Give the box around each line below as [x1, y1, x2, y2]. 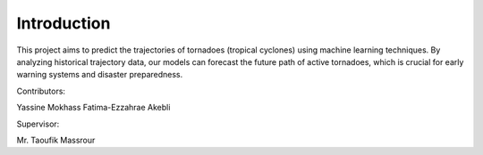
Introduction [16, 13, 111, 33]
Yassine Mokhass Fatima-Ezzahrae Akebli [16, 102, 171, 113]
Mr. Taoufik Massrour [16, 135, 96, 145]
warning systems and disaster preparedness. [16, 69, 183, 80]
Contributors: [16, 86, 66, 96]
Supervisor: [16, 118, 60, 129]
